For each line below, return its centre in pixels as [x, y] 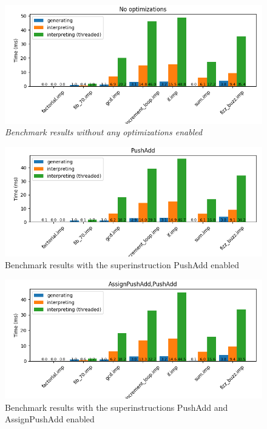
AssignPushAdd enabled [50, 419]
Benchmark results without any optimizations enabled [104, 132]
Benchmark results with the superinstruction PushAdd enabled [122, 265]
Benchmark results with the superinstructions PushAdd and [117, 407]
